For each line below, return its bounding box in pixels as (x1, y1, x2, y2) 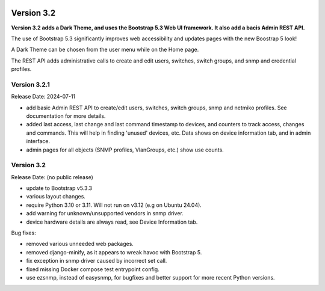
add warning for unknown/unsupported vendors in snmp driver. (26, 210, 184, 217)
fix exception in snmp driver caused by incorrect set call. (26, 257, 167, 265)
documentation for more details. (26, 112, 106, 120)
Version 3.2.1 (11, 80, 51, 88)
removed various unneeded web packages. (26, 240, 134, 248)
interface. (26, 138, 51, 145)
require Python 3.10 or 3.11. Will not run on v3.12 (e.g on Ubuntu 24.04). (26, 201, 202, 209)
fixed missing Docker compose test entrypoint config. (26, 265, 159, 273)
